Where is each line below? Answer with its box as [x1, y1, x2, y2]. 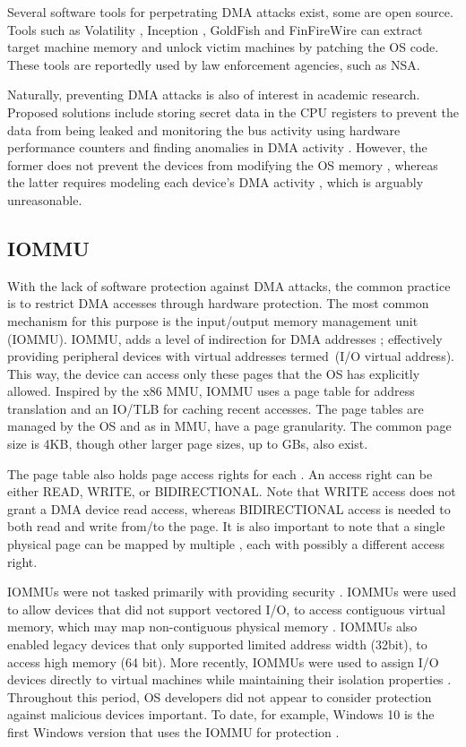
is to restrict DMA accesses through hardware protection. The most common [7, 294, 429, 313]
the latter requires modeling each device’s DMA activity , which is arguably [7, 173, 424, 192]
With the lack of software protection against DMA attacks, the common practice [7, 276, 451, 295]
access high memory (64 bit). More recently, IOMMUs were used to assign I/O [7, 652, 439, 671]
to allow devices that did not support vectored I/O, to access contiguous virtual [7, 599, 445, 618]
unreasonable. [7, 190, 82, 209]
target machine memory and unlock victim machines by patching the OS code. [7, 38, 439, 56]
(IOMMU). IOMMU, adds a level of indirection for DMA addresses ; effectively [7, 329, 443, 348]
